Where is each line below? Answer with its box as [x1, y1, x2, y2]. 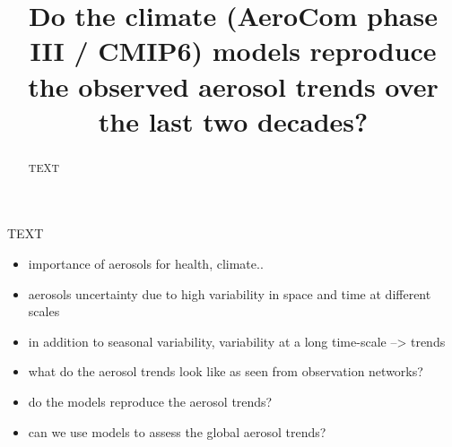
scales [28, 302, 60, 321]
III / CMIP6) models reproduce [30, 32, 437, 69]
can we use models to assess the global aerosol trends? [28, 422, 326, 441]
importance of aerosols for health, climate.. [28, 254, 264, 272]
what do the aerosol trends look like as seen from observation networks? [28, 362, 423, 381]
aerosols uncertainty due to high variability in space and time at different [28, 284, 431, 303]
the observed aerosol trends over [28, 67, 439, 104]
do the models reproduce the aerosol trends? [28, 391, 273, 410]
